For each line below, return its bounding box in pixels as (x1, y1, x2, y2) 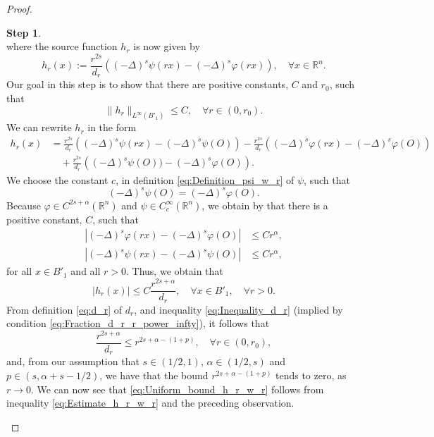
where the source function (6, 39, 118, 54)
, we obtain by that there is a (201, 197, 328, 212)
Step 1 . (6, 25, 41, 39)
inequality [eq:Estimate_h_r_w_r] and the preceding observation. (6, 395, 294, 410)
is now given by (133, 39, 200, 54)
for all (6, 264, 32, 278)
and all (70, 264, 101, 278)
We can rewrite (6, 120, 72, 135)
